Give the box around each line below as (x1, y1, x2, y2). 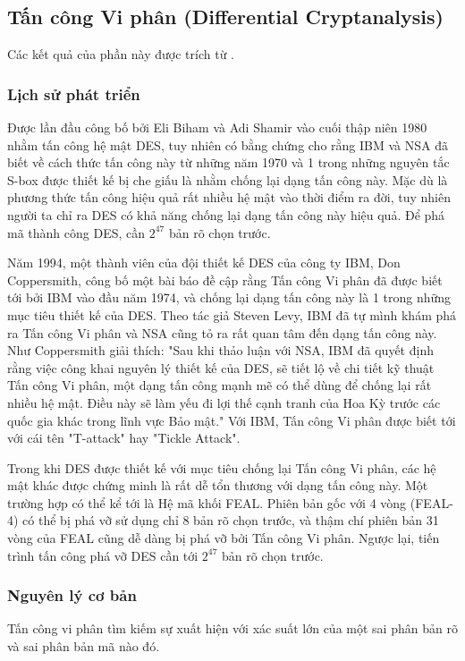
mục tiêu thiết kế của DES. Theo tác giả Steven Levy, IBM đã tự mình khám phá (7, 305, 457, 324)
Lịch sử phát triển (7, 82, 140, 105)
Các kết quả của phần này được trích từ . (7, 45, 235, 64)
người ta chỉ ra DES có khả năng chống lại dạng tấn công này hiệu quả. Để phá (7, 205, 445, 224)
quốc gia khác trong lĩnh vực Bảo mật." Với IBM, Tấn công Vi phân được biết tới (7, 411, 456, 429)
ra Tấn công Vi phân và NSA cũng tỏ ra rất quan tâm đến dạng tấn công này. (7, 323, 437, 342)
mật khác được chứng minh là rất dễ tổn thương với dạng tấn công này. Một (7, 476, 428, 495)
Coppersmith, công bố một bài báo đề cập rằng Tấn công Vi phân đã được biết (7, 270, 443, 289)
